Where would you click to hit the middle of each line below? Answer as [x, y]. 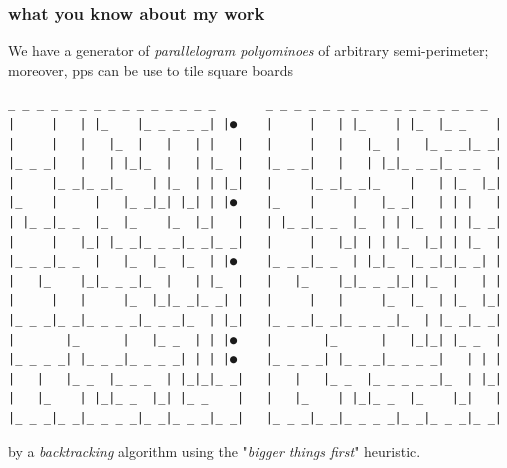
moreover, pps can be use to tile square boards [151, 69]
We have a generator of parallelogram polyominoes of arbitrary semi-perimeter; [248, 50]
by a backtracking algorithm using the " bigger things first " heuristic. [214, 450]
